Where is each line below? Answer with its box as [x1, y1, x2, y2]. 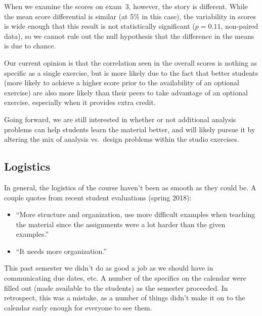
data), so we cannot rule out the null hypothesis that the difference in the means [4, 30, 254, 41]
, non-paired [221, 21, 258, 31]
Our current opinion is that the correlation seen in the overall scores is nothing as [4, 57, 257, 68]
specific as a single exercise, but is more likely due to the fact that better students [4, 67, 258, 78]
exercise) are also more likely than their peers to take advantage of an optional [4, 87, 248, 97]
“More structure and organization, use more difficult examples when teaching [16, 209, 255, 220]
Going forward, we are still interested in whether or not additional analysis [4, 114, 236, 124]
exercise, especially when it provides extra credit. [4, 97, 156, 108]
